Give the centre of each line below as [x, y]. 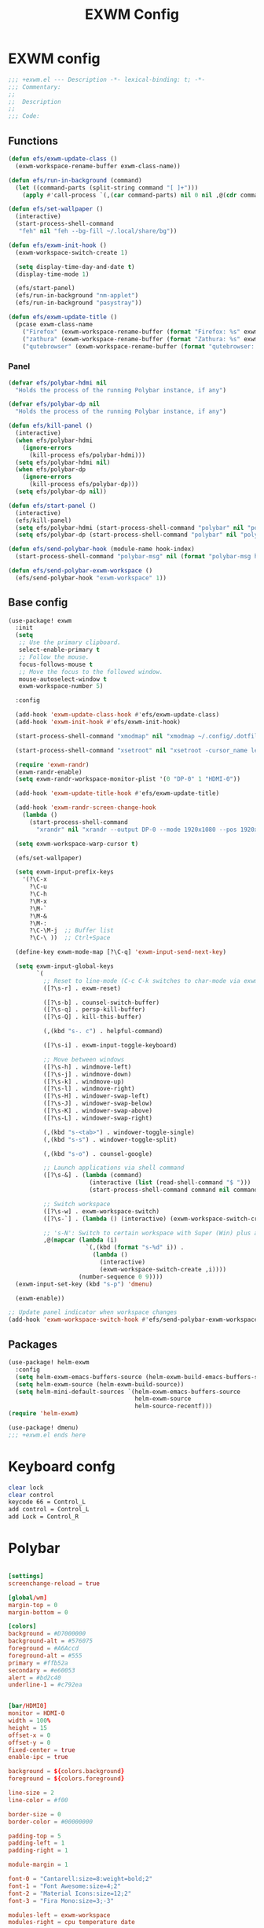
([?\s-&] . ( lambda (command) [93, 1176]
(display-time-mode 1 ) [52, 274]
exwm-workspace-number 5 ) [61, 686]
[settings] [26, 1577]
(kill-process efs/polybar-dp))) [84, 484]
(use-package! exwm [40, 620]
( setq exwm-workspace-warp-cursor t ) [77, 844]
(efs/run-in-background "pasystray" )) [79, 303]
